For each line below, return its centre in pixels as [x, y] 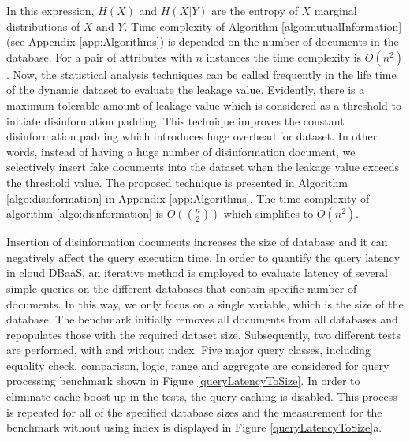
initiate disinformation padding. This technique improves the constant [175, 120]
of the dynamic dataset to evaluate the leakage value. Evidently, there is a [186, 90]
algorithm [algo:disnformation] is [85, 213]
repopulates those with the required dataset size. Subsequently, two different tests [204, 334]
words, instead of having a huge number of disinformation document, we [181, 151]
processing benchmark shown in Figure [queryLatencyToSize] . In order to [183, 381]
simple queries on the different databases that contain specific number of [182, 288]
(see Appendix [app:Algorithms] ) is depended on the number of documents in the [203, 41]
